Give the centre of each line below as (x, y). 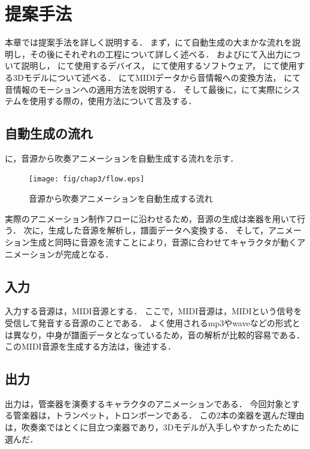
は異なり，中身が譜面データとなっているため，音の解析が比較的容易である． (155, 334)
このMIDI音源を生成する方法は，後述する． (90, 346)
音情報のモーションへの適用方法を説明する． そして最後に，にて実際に (144, 89)
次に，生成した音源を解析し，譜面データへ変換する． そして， (146, 230)
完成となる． (88, 254)
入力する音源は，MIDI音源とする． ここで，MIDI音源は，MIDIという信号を (154, 311)
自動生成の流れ (49, 133)
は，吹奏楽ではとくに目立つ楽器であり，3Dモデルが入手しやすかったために (152, 427)
